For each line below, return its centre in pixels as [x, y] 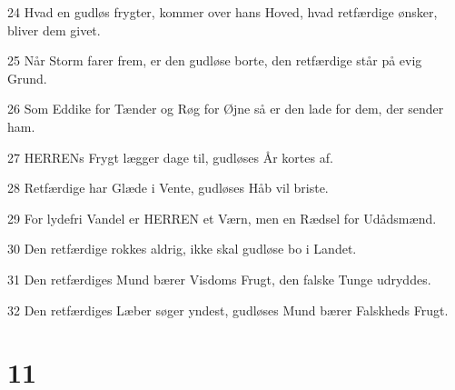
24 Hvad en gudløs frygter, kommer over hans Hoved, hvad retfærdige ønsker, [223, 12]
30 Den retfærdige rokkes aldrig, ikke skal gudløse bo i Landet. [182, 249]
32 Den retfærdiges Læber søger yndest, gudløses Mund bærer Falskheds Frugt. [228, 310]
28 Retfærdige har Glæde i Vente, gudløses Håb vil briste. [168, 188]
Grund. [27, 78]
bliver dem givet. [54, 30]
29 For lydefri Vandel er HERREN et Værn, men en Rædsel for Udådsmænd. [222, 218]
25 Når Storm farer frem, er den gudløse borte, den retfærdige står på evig [215, 60]
